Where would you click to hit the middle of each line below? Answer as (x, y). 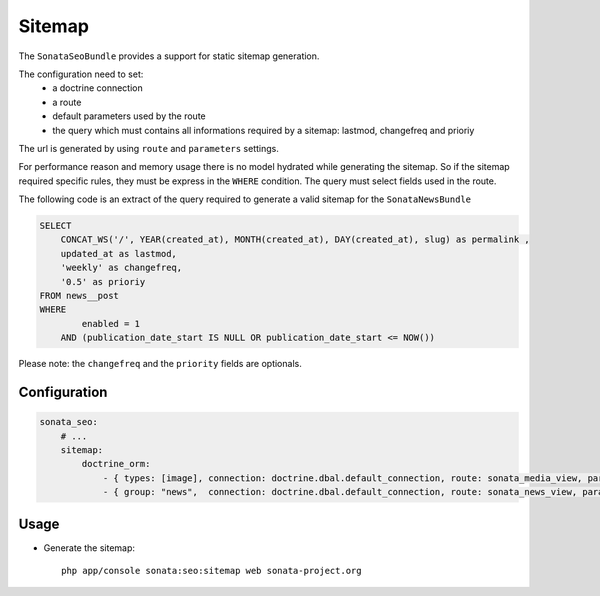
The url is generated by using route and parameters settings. (148, 148)
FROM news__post (79, 295)
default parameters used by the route (129, 116)
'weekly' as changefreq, (121, 268)
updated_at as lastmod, (118, 253)
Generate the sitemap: (89, 547)
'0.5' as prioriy (103, 281)
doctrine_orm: (116, 464)
